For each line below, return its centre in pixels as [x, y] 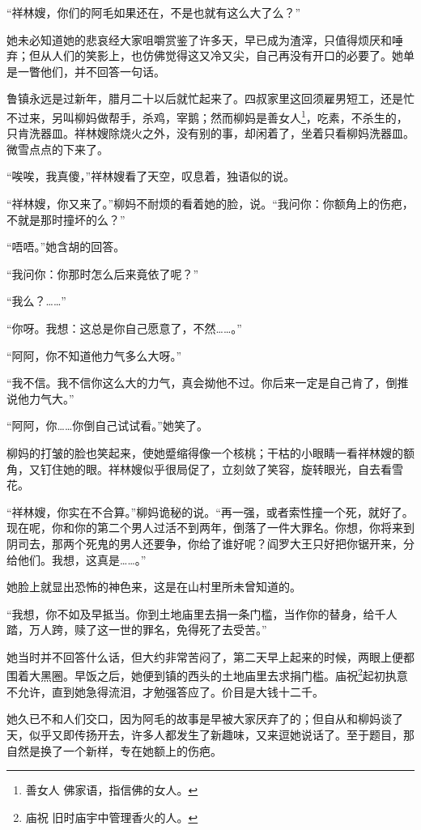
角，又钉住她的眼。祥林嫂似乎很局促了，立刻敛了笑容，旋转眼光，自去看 [199, 468]
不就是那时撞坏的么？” [66, 219]
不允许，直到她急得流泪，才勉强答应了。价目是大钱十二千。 [165, 691]
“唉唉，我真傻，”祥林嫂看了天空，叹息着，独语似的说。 [151, 176]
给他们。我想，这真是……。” [77, 559]
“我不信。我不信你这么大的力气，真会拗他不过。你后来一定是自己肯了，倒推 [208, 383]
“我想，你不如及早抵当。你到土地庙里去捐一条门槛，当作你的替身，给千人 [202, 613]
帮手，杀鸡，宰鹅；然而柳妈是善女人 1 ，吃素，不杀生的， [258, 116]
